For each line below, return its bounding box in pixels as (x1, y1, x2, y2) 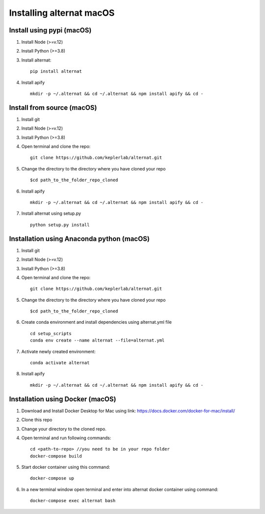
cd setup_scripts (30, 331, 72, 336)
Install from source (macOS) (9, 103, 97, 112)
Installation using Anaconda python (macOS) (9, 234, 150, 243)
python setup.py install (30, 222, 90, 228)
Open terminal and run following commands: (21, 435, 111, 441)
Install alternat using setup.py (21, 210, 81, 216)
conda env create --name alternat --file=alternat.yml (30, 338, 165, 343)
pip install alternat (30, 69, 82, 74)
